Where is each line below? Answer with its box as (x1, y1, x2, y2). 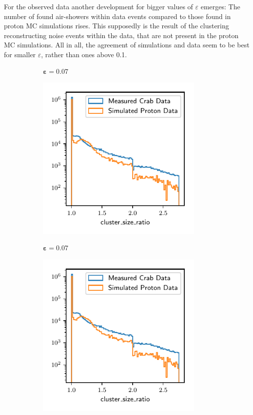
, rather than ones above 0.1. (41, 49, 127, 59)
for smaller (4, 49, 36, 59)
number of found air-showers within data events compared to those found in (4, 11, 231, 21)
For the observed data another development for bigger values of (4, 1, 193, 11)
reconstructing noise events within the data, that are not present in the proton (4, 30, 239, 40)
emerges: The (200, 1, 240, 11)
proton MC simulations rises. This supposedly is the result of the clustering (4, 21, 229, 31)
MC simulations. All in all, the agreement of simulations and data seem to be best (4, 40, 250, 50)
